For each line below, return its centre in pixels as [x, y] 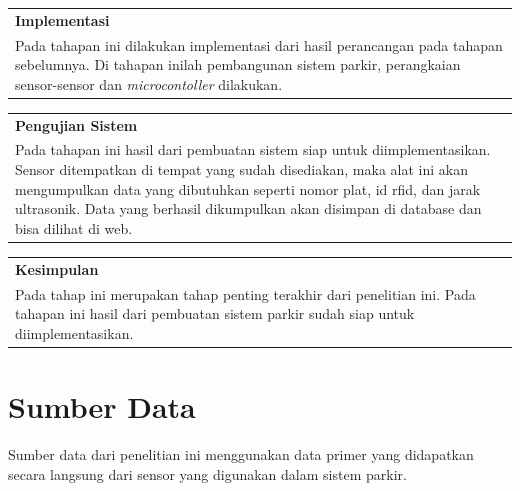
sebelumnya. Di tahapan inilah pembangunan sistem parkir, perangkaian [238, 64]
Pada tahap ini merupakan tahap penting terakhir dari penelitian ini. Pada [245, 293]
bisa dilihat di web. [74, 227]
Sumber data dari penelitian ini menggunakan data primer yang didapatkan [241, 453]
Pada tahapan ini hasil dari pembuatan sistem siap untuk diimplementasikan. [253, 149]
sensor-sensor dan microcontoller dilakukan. [149, 83]
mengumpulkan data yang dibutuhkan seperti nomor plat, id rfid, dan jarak [248, 188]
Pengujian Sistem [76, 124]
